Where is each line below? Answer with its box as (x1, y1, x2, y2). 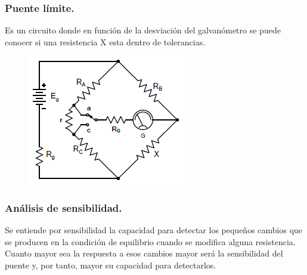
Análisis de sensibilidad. (5, 200, 122, 215)
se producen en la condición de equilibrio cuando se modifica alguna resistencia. (5, 235, 296, 248)
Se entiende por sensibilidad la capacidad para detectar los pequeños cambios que (5, 224, 303, 236)
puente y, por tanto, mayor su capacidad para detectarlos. (5, 259, 216, 271)
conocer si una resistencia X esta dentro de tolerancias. (5, 35, 206, 48)
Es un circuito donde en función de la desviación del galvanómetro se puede (5, 24, 281, 36)
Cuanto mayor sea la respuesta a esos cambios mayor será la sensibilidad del (5, 247, 283, 259)
